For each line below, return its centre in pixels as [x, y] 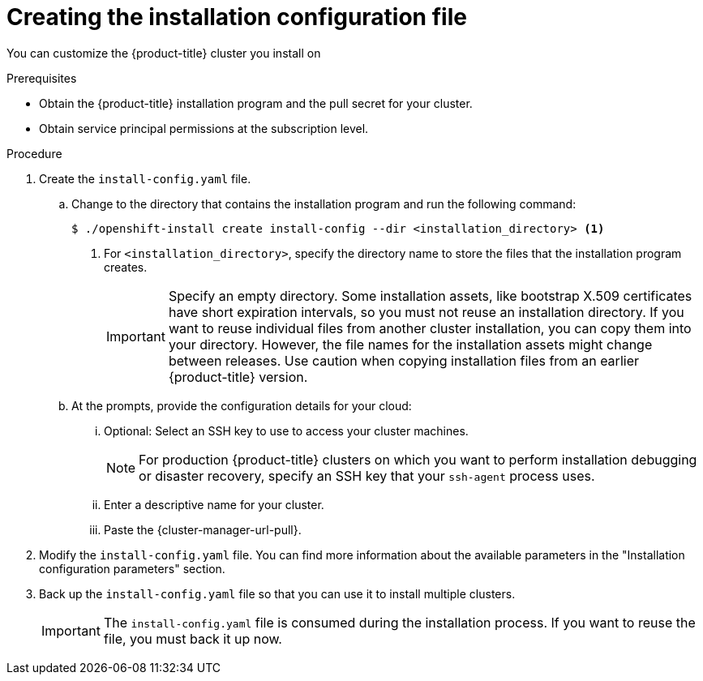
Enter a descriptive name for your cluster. [214, 504]
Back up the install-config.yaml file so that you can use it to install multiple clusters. [277, 593]
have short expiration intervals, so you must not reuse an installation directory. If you [426, 312]
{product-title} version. [238, 377]
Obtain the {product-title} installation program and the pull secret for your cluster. [256, 103]
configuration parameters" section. [132, 568]
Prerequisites [42, 78]
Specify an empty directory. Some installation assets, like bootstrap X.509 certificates [430, 296]
